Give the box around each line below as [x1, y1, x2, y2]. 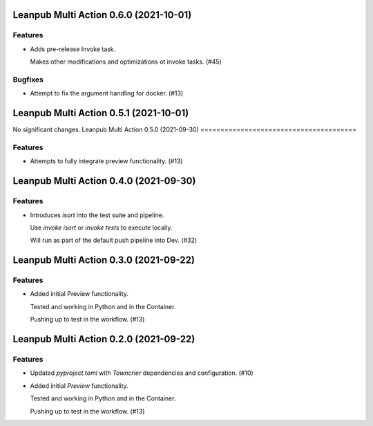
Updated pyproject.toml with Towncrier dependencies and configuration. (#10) [30, 369, 254, 377]
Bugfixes [12, 75, 44, 84]
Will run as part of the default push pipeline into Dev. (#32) [30, 236, 198, 245]
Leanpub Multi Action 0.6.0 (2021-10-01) [12, 9, 192, 21]
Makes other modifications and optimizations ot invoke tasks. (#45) [30, 57, 222, 66]
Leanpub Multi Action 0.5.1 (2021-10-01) [12, 107, 189, 119]
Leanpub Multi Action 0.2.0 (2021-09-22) [12, 333, 195, 345]
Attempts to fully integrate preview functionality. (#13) [30, 157, 183, 165]
